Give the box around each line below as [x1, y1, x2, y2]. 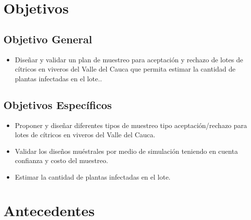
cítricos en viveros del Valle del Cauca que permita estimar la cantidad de [15, 64, 236, 74]
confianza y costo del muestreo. [15, 155, 108, 165]
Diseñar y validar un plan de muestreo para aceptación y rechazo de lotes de [15, 54, 243, 64]
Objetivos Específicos [3, 97, 112, 112]
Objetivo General [3, 31, 92, 46]
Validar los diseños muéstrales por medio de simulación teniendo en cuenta [15, 146, 238, 156]
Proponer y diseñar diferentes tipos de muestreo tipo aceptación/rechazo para [15, 120, 247, 130]
